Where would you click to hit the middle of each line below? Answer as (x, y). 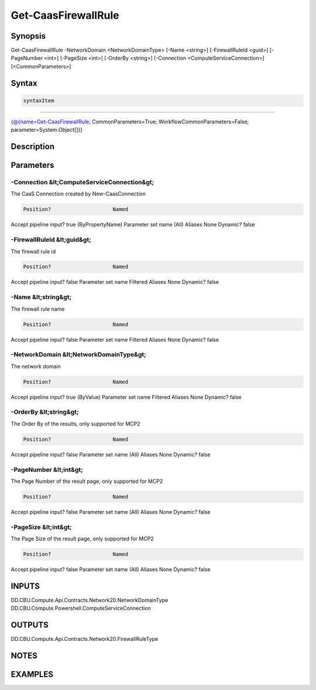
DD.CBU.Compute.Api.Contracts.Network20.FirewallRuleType (85, 639)
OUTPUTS (30, 625)
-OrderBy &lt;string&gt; (45, 412)
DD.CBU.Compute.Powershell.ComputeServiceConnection (81, 608)
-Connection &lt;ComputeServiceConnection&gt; (83, 183)
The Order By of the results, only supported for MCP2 (75, 424)
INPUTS (25, 586)
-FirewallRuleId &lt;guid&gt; (51, 240)
